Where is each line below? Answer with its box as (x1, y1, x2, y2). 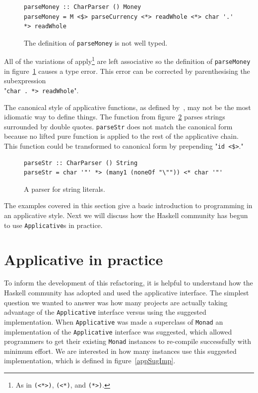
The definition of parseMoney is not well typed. (24, 37, 168, 48)
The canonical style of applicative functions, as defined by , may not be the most (4, 102, 251, 112)
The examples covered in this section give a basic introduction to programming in (4, 200, 253, 211)
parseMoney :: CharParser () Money (24, 3, 141, 10)
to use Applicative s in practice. (4, 220, 103, 230)
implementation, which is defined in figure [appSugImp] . (4, 355, 176, 366)
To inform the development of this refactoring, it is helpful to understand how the (4, 278, 253, 288)
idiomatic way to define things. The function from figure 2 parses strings (4, 112, 225, 122)
